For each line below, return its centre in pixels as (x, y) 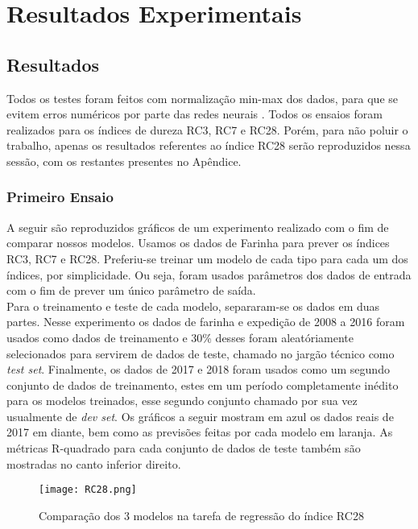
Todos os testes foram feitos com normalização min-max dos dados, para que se (202, 98)
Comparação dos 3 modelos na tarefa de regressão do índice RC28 (201, 515)
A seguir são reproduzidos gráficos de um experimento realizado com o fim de (198, 227)
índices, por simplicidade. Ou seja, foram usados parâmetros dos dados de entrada (209, 274)
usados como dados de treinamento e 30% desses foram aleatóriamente (180, 337)
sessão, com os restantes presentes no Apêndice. (124, 161)
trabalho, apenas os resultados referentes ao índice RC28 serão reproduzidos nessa (209, 145)
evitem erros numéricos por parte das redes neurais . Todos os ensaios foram (195, 114)
